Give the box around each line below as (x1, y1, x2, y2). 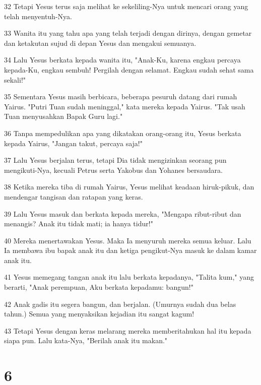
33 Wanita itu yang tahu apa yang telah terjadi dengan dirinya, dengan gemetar (4, 28, 252, 38)
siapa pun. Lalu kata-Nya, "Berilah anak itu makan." (4, 335, 168, 346)
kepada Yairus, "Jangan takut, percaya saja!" (4, 138, 143, 148)
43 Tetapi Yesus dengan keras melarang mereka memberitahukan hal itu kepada (4, 325, 251, 336)
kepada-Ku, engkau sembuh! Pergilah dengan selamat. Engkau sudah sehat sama (4, 64, 254, 75)
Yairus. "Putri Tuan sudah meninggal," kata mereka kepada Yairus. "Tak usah (4, 101, 245, 111)
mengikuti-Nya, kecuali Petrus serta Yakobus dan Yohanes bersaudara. (4, 164, 223, 175)
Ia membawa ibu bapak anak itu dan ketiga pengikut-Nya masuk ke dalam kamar (4, 245, 257, 255)
